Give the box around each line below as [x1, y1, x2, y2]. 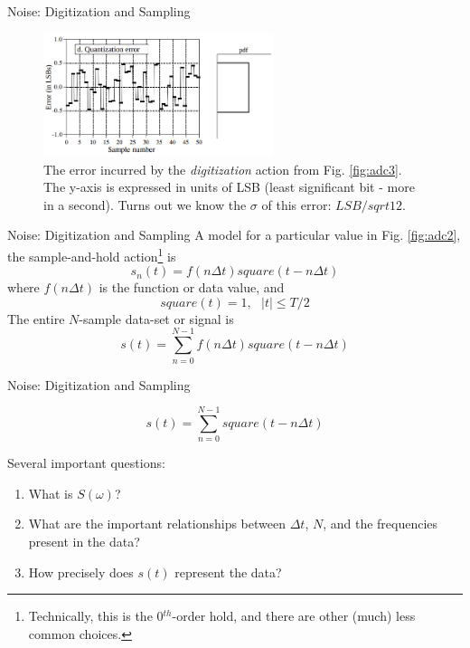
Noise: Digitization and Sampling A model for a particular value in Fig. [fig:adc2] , [7, 225, 461, 244]
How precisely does [28, 562, 134, 581]
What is [28, 483, 73, 502]
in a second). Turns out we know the [43, 195, 247, 214]
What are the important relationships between [28, 514, 286, 533]
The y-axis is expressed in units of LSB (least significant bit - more [43, 177, 415, 196]
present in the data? [28, 532, 140, 551]
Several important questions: [7, 453, 165, 472]
